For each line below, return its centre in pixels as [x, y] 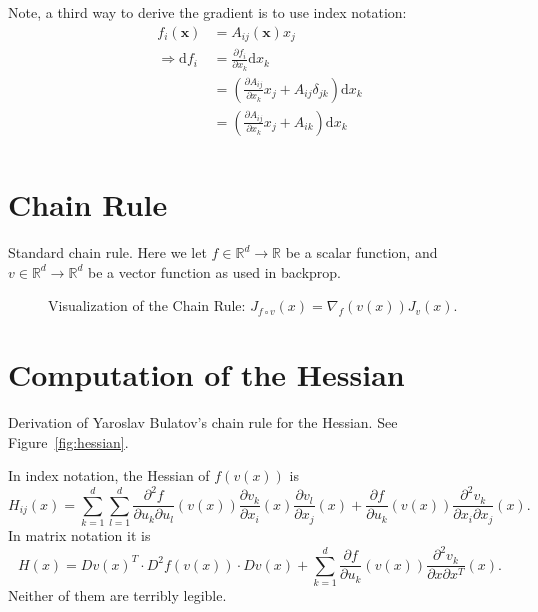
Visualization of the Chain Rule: [147, 305]
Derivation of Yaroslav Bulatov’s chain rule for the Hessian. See [203, 421]
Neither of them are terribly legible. [117, 594]
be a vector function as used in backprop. [214, 271]
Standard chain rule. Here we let [107, 252]
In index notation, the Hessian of [109, 475]
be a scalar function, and [361, 252]
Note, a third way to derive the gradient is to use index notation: [207, 12]
